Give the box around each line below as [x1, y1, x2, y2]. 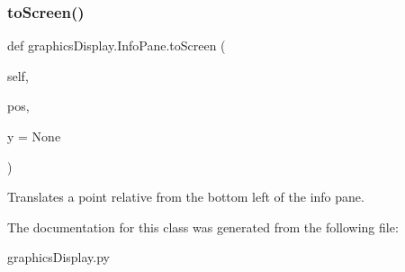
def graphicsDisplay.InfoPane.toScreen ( [7, 36, 226, 55]
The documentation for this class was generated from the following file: [7, 217, 399, 236]
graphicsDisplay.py [7, 248, 110, 267]
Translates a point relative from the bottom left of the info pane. [7, 187, 364, 206]
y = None [7, 127, 61, 145]
